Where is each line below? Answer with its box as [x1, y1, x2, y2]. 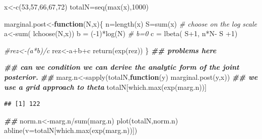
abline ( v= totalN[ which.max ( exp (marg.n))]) [4, 125, 138, 135]
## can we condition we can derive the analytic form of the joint [4, 62, 239, 72]
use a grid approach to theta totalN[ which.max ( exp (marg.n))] [4, 81, 207, 92]
